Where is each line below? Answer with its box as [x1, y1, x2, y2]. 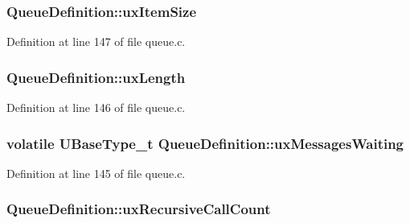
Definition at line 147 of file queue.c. [6, 33, 186, 50]
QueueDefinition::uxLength [6, 67, 186, 87]
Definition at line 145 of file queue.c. [6, 164, 186, 181]
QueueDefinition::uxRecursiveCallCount [6, 199, 271, 219]
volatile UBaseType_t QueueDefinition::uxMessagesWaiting [6, 133, 404, 153]
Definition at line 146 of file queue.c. [6, 99, 186, 116]
